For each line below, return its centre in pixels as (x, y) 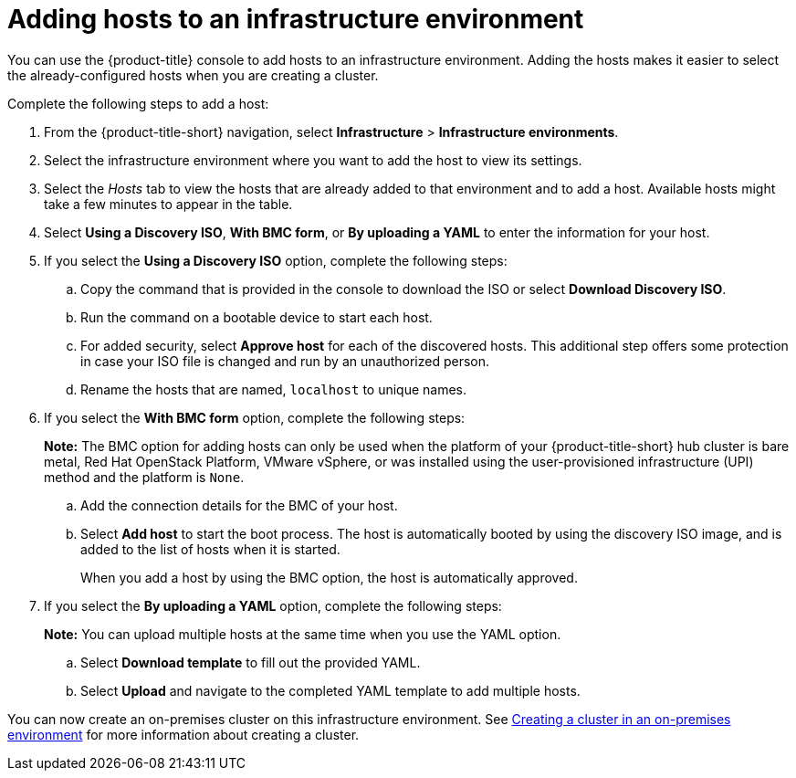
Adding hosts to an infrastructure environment (296, 19)
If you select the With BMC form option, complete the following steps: (255, 417)
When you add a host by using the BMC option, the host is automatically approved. (329, 577)
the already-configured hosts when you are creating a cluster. (193, 75)
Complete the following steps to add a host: (138, 103)
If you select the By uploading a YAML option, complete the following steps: (273, 605)
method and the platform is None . (144, 477)
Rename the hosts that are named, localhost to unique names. (274, 389)
